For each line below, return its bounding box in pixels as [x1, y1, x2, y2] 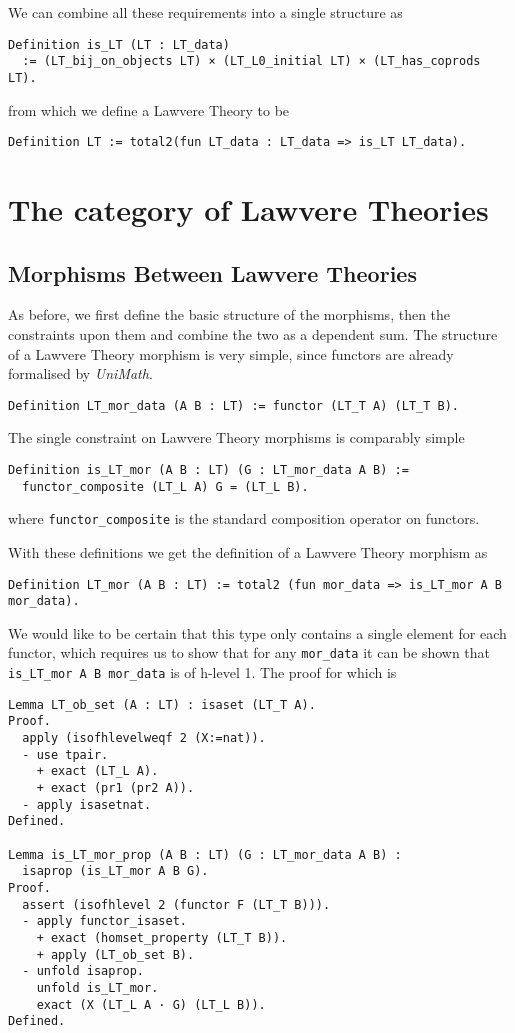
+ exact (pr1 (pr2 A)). [36, 781, 195, 796]
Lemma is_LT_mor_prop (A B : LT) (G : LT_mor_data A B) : [8, 847, 402, 862]
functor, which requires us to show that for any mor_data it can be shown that [8, 642, 491, 663]
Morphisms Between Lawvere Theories [8, 257, 417, 288]
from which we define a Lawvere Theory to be [8, 99, 290, 120]
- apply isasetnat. [22, 797, 152, 812]
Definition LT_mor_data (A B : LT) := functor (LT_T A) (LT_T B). [8, 398, 460, 413]
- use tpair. [22, 747, 109, 762]
